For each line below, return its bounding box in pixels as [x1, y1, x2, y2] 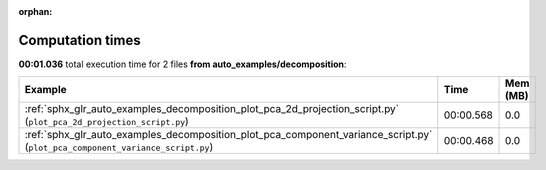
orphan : [18, 6, 53, 17]
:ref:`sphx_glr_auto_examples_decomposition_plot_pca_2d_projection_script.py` [24, 102, 400, 116]
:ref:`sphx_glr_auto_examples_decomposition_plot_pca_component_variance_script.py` [24, 128, 433, 142]
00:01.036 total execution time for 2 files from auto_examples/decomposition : [18, 58, 347, 70]
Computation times [18, 31, 141, 49]
